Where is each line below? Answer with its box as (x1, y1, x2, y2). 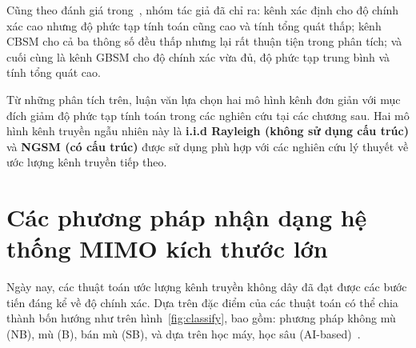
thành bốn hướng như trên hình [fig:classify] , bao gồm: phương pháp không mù (6, 310, 396, 326)
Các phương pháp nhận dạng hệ (6, 201, 367, 234)
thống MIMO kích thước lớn (6, 232, 328, 265)
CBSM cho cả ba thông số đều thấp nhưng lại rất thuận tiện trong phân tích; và (6, 33, 402, 50)
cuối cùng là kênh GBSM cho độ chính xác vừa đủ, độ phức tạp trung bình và (6, 48, 390, 65)
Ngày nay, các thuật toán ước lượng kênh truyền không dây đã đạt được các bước (6, 278, 407, 295)
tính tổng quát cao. (6, 64, 101, 81)
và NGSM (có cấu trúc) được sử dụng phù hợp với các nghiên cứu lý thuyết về (6, 138, 409, 154)
